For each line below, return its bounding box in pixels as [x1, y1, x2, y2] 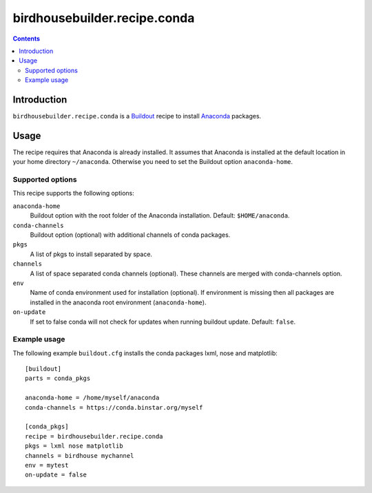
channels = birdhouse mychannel [25, 452, 134, 459]
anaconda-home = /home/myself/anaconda [25, 394, 160, 402]
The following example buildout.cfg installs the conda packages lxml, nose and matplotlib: [12, 348, 278, 357]
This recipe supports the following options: [12, 189, 134, 198]
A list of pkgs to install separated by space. [30, 250, 153, 258]
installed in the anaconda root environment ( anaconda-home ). [30, 298, 207, 306]
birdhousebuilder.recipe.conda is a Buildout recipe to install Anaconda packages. [12, 112, 262, 120]
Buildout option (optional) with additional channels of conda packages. [30, 231, 231, 239]
